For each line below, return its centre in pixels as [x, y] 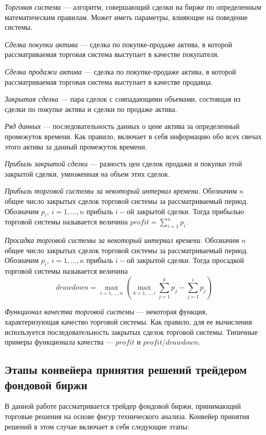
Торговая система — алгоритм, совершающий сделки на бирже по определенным [133, 7]
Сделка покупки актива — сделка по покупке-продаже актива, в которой [118, 44]
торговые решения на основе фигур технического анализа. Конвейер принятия [127, 416]
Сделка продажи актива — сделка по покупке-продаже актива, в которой [120, 71]
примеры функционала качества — [59, 342]
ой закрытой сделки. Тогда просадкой [185, 260]
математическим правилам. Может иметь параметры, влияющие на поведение [126, 17]
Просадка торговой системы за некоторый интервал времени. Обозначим [122, 240]
